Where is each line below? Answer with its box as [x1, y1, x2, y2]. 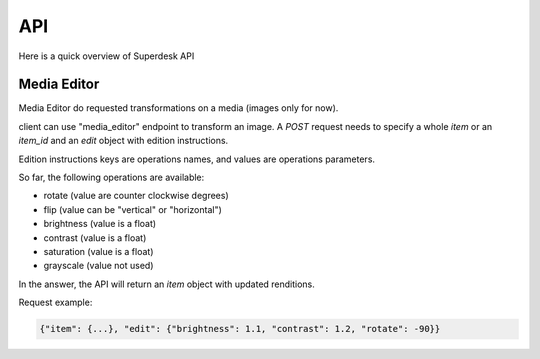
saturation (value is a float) [43, 245, 154, 257]
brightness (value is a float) [43, 218, 157, 230]
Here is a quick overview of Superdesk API [18, 50, 195, 62]
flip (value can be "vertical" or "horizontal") [43, 203, 222, 215]
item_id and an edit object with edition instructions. [18, 135, 229, 147]
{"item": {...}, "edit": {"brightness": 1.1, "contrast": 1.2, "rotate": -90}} [39, 323, 441, 335]
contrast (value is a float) [43, 231, 147, 244]
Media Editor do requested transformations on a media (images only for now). [18, 102, 339, 114]
